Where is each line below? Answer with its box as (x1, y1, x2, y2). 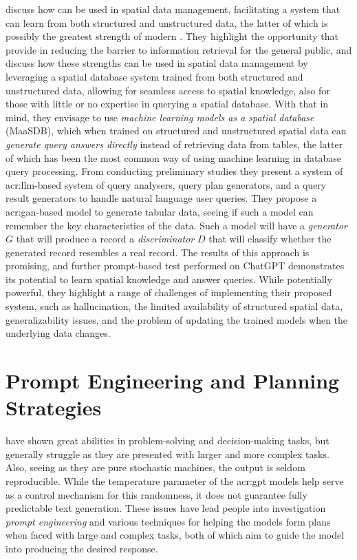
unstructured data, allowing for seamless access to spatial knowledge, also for (6, 83, 330, 97)
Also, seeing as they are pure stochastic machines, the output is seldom (6, 460, 305, 475)
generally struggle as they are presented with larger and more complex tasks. (6, 446, 329, 461)
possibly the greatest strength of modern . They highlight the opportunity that (6, 29, 338, 43)
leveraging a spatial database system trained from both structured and (6, 69, 303, 83)
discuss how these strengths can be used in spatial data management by (6, 56, 308, 70)
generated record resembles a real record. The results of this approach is (6, 245, 310, 259)
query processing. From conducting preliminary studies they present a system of (6, 164, 343, 178)
